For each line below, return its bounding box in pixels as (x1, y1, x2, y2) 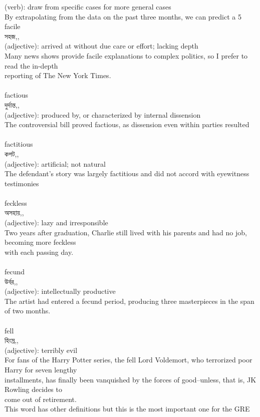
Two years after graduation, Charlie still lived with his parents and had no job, (5, 227, 247, 237)
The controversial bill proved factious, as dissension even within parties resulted (5, 119, 249, 130)
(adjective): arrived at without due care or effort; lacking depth (5, 41, 198, 51)
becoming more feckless (5, 237, 76, 247)
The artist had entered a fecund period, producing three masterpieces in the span (5, 295, 254, 306)
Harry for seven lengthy (5, 364, 77, 374)
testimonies (5, 178, 39, 188)
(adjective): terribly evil (5, 344, 78, 355)
